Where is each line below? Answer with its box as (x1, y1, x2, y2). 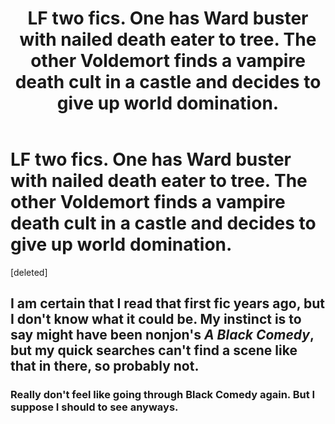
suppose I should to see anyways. (10, 400, 179, 414)
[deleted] (10, 266, 48, 278)
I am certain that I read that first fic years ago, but (10, 295, 326, 312)
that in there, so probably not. (10, 358, 200, 375)
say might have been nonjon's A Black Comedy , (10, 327, 315, 344)
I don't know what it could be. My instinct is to (10, 311, 302, 328)
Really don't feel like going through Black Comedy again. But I (10, 388, 316, 402)
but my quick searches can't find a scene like (10, 342, 298, 359)
